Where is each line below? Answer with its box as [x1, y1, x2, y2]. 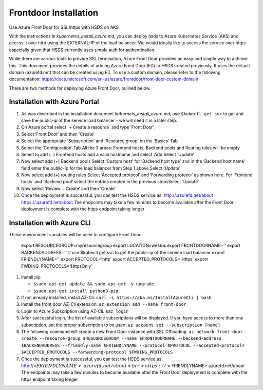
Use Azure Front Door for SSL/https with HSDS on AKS [9, 24, 119, 30]
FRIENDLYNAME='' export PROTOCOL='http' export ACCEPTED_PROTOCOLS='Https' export [21, 256, 208, 262]
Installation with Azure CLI [9, 219, 91, 227]
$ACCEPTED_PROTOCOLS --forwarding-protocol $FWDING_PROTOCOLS [21, 350, 173, 355]
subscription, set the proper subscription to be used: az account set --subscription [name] [21, 322, 221, 328]
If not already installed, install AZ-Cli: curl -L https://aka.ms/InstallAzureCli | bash [21, 295, 212, 300]
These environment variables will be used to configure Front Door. [9, 231, 142, 237]
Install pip [21, 274, 41, 280]
